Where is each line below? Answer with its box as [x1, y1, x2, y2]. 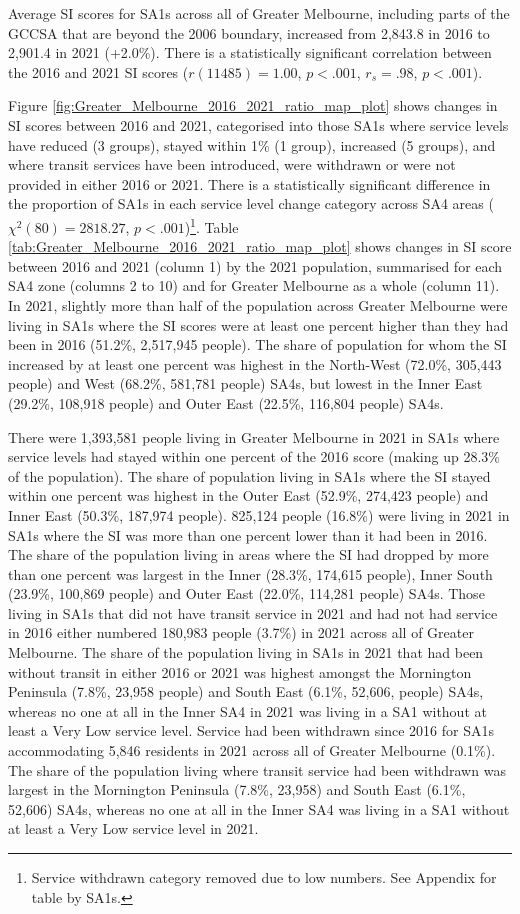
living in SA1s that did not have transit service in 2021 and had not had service [8, 602, 498, 623]
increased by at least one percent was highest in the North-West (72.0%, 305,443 [8, 353, 502, 374]
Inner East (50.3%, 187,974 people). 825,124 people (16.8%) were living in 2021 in [8, 504, 510, 525]
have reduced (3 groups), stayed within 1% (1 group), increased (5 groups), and [8, 134, 496, 155]
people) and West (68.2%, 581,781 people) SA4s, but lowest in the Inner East [8, 373, 483, 394]
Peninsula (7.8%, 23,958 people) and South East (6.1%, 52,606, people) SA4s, [8, 681, 484, 702]
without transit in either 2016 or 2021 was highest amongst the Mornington [8, 661, 472, 682]
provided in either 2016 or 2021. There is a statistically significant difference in [8, 173, 491, 194]
